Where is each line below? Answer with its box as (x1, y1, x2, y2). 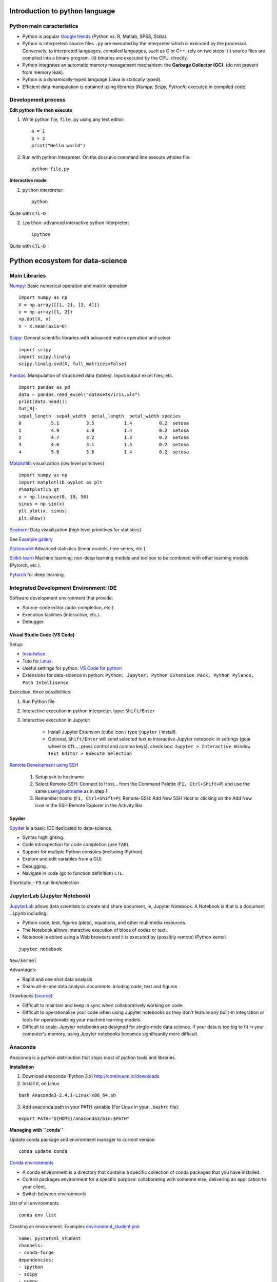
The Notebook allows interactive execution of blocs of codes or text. (22, 927, 167, 933)
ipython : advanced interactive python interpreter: (22, 219, 129, 226)
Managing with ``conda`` (9, 1127, 64, 1133)
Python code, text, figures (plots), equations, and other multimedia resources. (22, 919, 187, 926)
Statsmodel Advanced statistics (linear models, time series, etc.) (9, 545, 146, 551)
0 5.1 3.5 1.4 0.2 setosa (18, 420, 189, 426)
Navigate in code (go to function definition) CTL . (22, 870, 124, 876)
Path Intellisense (22, 679, 69, 686)
